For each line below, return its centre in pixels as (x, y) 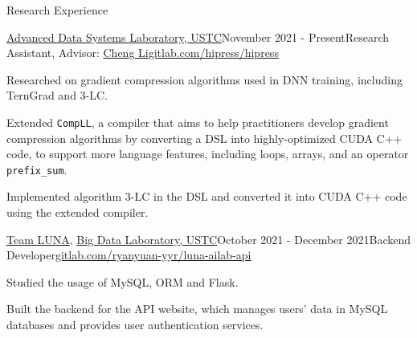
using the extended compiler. (78, 212)
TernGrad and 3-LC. (57, 95)
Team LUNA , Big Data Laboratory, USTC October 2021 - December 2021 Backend (208, 239)
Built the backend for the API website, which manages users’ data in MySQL (197, 309)
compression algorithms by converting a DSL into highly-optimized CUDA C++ (204, 138)
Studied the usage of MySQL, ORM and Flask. (123, 281)
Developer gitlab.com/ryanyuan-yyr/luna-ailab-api (129, 255)
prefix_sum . (37, 169)
